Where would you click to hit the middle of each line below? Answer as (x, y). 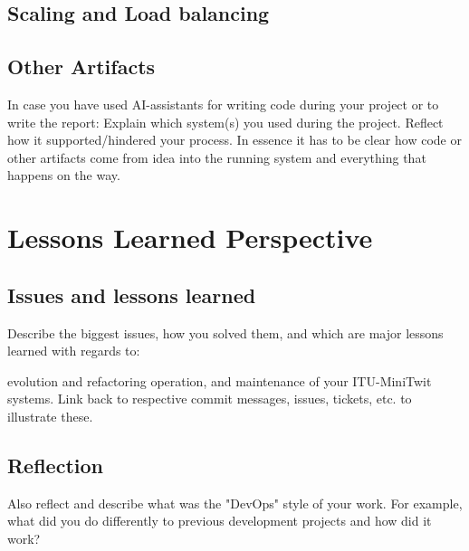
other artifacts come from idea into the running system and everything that (217, 157)
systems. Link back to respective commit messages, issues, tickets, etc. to (210, 399)
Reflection (55, 465)
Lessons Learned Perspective (190, 237)
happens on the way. (64, 175)
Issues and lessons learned (132, 294)
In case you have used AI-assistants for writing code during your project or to (223, 104)
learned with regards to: (74, 351)
